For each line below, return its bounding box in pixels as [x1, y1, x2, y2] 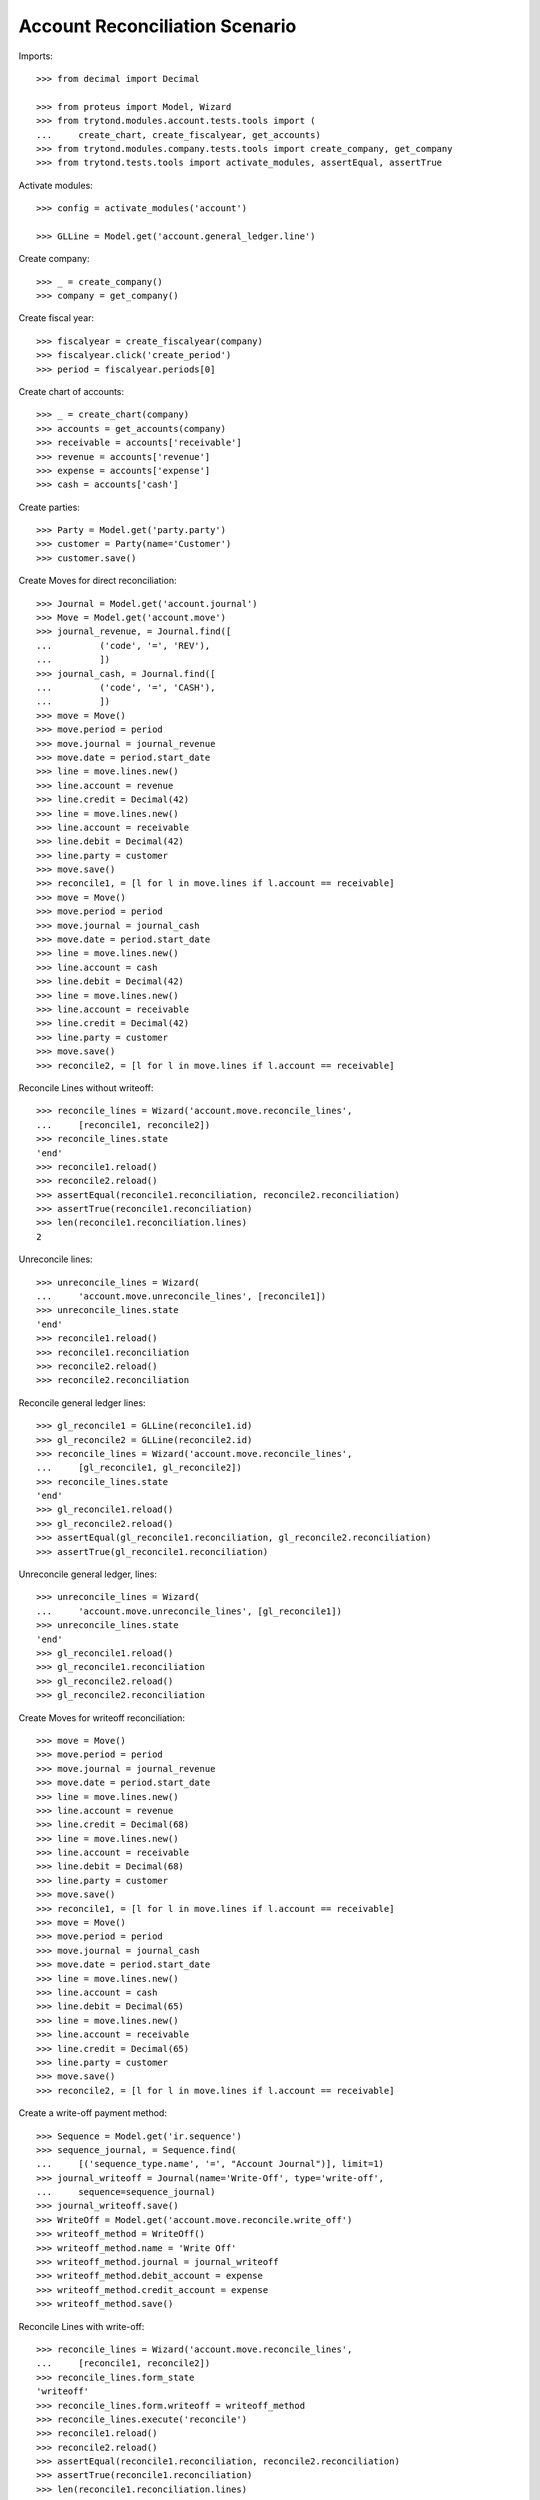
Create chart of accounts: [18, 385, 125, 397]
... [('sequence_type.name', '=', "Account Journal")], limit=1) [36, 2158, 385, 2170]
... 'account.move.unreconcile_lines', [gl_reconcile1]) [36, 1605, 342, 1617]
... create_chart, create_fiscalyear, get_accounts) [36, 129, 322, 140]
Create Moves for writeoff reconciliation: [18, 1711, 185, 1724]
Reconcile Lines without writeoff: [18, 1081, 154, 1094]
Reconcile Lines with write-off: [18, 2320, 145, 2332]
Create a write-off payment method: [18, 2107, 167, 2119]
